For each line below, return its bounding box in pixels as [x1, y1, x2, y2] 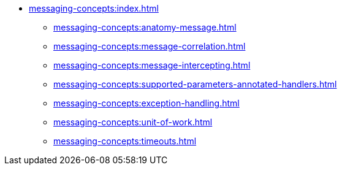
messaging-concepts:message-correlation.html [53, 41, 246, 51]
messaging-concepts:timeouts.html [53, 136, 197, 146]
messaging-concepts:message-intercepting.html [53, 60, 251, 70]
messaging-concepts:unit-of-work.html [53, 117, 213, 127]
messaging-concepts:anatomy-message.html [53, 22, 237, 32]
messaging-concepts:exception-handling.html [53, 98, 240, 108]
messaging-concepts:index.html [29, 3, 159, 13]
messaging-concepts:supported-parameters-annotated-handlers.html [53, 79, 337, 89]
